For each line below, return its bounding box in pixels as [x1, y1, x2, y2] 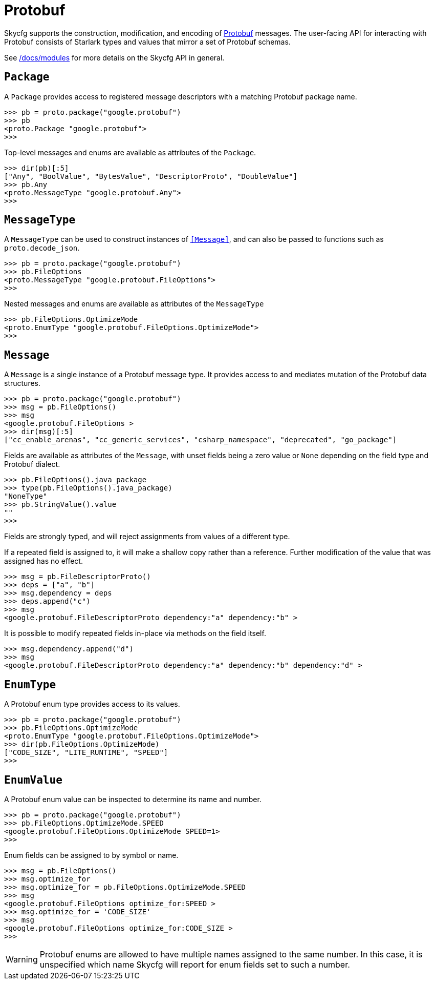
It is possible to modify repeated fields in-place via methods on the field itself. [4, 629, 266, 638]
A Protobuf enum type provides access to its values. [4, 700, 180, 709]
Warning [6, 954, 38, 965]
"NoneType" [4, 492, 48, 501]
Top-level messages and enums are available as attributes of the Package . [4, 148, 256, 157]
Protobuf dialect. [4, 460, 60, 469]
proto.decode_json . [4, 243, 80, 253]
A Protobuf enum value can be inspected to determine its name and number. [4, 794, 262, 804]
